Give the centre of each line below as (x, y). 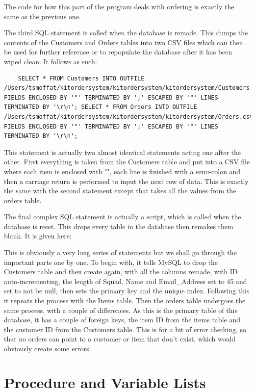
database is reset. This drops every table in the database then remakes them (119, 226)
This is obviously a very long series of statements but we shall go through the (120, 252)
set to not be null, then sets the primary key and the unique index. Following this (127, 291)
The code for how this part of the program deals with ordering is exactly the (119, 6)
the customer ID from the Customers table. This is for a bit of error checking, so (125, 329)
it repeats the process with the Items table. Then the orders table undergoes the (125, 301)
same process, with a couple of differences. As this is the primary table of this (121, 310)
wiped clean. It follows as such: (51, 61)
